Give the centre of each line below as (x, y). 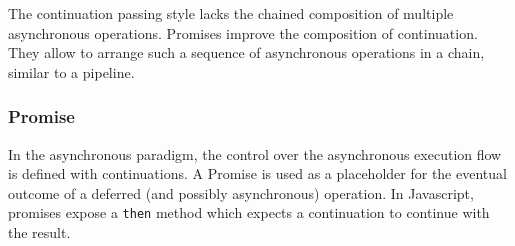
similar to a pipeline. (71, 71)
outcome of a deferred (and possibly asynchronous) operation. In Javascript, (241, 192)
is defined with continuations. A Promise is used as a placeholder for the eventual (257, 173)
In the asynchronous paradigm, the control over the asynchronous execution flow (255, 153)
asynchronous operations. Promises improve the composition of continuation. (243, 32)
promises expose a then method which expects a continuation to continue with (249, 212)
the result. (39, 232)
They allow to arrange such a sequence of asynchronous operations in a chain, (246, 52)
